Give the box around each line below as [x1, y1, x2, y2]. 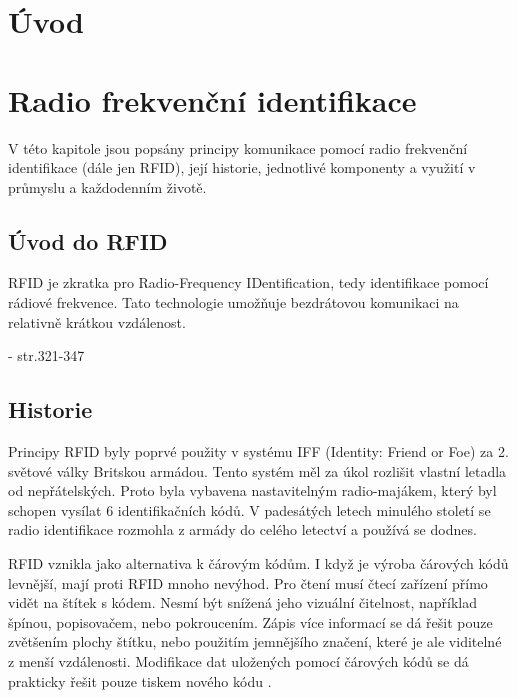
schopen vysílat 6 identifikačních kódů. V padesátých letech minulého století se [8, 499, 491, 520]
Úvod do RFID [8, 225, 168, 256]
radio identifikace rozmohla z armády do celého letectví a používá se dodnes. [8, 519, 477, 540]
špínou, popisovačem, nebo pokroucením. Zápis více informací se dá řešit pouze [8, 611, 493, 632]
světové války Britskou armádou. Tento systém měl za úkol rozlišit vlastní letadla [8, 460, 507, 481]
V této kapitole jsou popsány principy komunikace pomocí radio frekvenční [8, 137, 468, 158]
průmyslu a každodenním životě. [8, 176, 207, 197]
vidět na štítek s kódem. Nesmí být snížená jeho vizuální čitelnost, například [8, 592, 478, 613]
